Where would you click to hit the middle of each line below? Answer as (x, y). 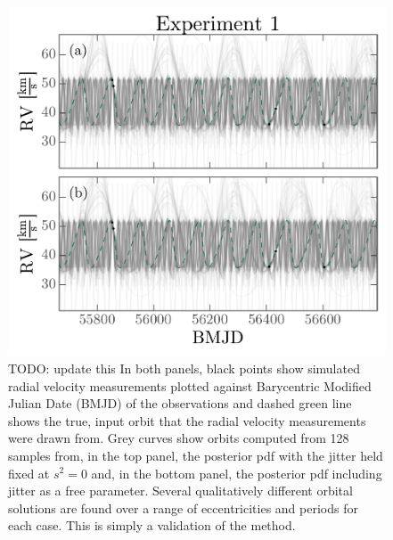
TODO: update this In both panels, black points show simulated (184, 368)
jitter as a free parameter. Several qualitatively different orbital (180, 491)
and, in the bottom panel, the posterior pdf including (237, 473)
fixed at (29, 473)
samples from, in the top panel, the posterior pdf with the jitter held (196, 455)
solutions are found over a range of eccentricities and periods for (183, 507)
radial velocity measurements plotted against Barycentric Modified (190, 385)
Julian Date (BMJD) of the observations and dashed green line (180, 403)
